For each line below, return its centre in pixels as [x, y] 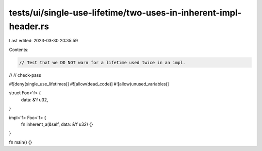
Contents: [19, 50]
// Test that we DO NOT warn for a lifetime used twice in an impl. [102, 62]
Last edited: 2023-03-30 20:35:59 [43, 41]
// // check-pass [25, 75]
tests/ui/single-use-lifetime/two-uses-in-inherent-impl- [125, 13]
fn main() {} [21, 142]
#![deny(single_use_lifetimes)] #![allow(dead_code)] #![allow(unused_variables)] [89, 84]
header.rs [29, 26]
